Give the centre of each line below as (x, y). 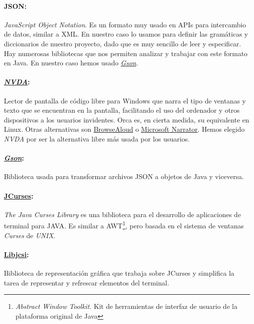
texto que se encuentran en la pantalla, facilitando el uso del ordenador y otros (122, 110)
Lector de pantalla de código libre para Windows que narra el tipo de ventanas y (125, 100)
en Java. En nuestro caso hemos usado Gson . (71, 63)
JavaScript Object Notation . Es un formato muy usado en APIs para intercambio (125, 24)
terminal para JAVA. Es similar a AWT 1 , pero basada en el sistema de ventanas (124, 225)
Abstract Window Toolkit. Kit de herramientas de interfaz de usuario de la (126, 306)
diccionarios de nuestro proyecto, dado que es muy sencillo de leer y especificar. (123, 43)
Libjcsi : (16, 254)
